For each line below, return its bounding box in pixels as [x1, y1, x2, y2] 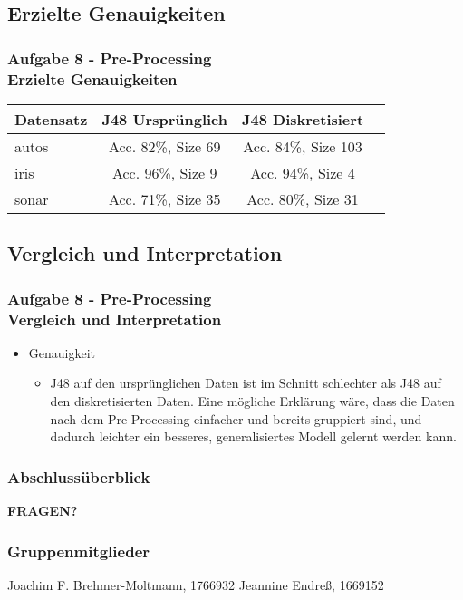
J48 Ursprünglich [101, 108, 227, 130]
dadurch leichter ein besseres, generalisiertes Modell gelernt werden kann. [50, 427, 457, 446]
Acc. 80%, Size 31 [246, 188, 359, 209]
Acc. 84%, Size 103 [243, 135, 362, 157]
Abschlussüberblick [7, 465, 150, 488]
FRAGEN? [7, 501, 78, 520]
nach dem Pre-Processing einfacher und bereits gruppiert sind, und [50, 409, 422, 428]
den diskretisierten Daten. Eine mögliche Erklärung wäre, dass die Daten [50, 392, 455, 411]
